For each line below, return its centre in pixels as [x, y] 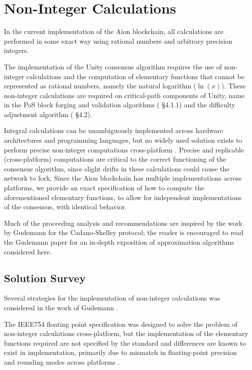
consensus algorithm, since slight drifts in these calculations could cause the [117, 168]
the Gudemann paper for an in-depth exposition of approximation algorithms [119, 242]
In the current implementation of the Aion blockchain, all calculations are [114, 31]
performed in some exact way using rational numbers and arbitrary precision [118, 41]
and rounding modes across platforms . [62, 362]
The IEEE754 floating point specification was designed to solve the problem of [121, 324]
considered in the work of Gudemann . [61, 307]
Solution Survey [45, 277]
